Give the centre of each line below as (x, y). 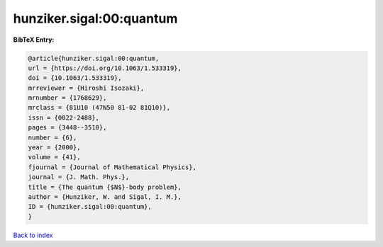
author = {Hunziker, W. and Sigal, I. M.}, (105, 197)
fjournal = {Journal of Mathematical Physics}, (112, 167)
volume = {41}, (54, 157)
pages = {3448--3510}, (67, 128)
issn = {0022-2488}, (63, 117)
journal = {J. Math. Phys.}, (79, 177)
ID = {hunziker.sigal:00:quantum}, (90, 207)
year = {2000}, (54, 148)
